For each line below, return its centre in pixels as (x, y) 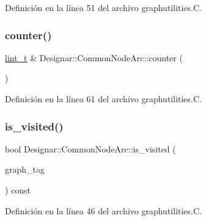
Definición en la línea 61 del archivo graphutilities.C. (103, 99)
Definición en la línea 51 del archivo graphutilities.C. (103, 7)
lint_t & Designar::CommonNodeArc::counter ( (94, 57)
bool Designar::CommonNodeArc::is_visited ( (90, 148)
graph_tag (25, 169)
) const (18, 190)
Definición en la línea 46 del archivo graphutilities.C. (103, 210)
